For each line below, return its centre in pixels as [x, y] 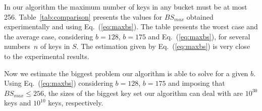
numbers [17, 46]
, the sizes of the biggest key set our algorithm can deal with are [144, 93]
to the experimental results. [47, 56]
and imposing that [197, 83]
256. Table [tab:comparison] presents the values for [83, 16]
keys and [18, 103]
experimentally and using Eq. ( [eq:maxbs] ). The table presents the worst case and [131, 26]
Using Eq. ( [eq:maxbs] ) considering [59, 83]
